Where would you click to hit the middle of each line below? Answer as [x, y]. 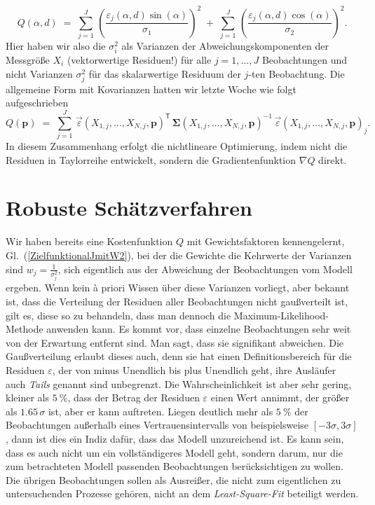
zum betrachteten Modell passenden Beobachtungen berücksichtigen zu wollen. [175, 466]
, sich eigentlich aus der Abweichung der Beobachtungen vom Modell [205, 269]
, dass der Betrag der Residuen [134, 397]
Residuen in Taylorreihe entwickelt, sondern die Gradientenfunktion [151, 159]
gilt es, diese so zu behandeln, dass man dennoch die [118, 315]
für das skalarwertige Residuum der [165, 73]
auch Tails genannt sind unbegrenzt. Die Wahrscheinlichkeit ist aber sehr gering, [179, 383]
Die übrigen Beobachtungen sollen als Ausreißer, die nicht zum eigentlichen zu [173, 479]
